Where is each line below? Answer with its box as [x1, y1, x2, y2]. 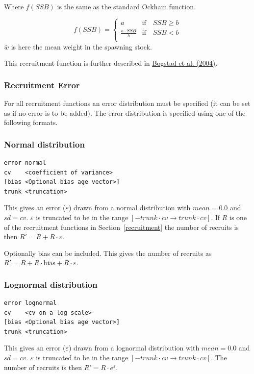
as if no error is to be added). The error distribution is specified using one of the [4, 107, 246, 118]
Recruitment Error [4, 78, 80, 91]
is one [229, 212, 247, 222]
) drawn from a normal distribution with [69, 202, 191, 213]
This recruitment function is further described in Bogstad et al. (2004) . [4, 58, 218, 68]
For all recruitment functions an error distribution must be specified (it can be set [4, 98, 251, 108]
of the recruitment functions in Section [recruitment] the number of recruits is [4, 222, 239, 232]
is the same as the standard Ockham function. [57, 1, 196, 11]
